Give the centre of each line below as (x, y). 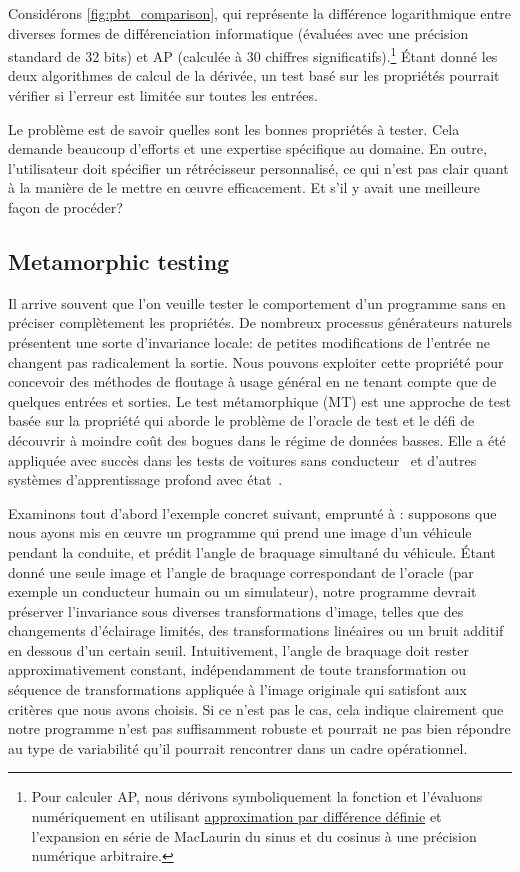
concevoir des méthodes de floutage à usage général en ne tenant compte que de (252, 381)
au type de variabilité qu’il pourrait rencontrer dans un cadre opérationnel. (238, 747)
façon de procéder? (65, 207)
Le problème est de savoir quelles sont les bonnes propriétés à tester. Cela (234, 128)
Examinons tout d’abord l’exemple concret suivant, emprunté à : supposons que (252, 512)
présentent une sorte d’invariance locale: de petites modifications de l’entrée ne (249, 341)
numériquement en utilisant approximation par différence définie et (236, 816)
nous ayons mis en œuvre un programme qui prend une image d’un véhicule (240, 532)
